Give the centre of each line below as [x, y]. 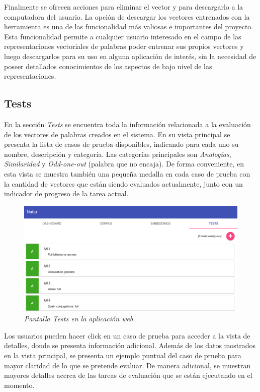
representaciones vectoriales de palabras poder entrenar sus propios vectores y [124, 46]
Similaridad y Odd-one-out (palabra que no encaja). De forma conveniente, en [124, 164]
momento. [19, 385]
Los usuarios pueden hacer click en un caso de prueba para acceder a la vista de [127, 335]
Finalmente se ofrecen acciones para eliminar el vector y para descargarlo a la [124, 7]
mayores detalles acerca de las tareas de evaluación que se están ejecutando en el [128, 375]
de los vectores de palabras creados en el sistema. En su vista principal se [117, 134]
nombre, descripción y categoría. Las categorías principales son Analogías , [118, 154]
